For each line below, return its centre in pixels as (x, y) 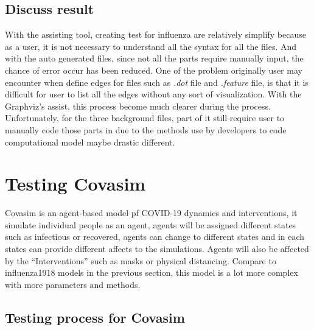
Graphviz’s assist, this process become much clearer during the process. (138, 106)
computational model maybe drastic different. (90, 142)
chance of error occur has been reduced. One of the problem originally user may (154, 70)
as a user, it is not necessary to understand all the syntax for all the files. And (151, 46)
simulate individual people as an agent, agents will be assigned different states (151, 224)
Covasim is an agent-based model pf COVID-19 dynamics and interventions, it (151, 213)
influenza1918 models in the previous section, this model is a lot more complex (152, 272)
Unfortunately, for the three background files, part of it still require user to (145, 118)
